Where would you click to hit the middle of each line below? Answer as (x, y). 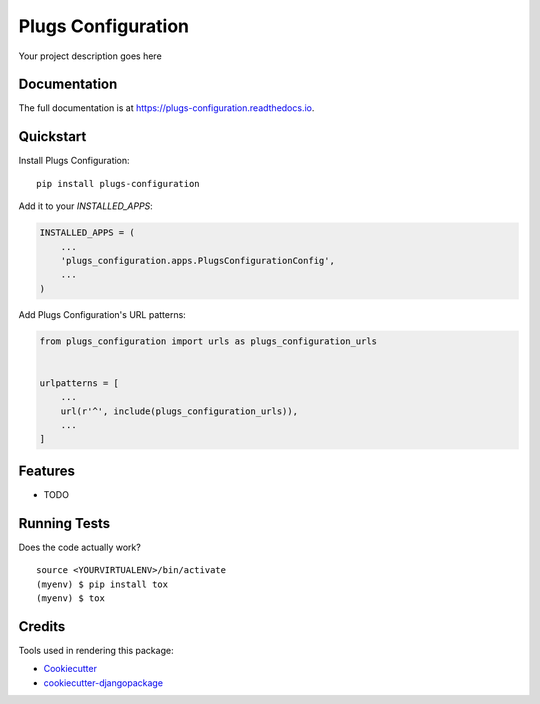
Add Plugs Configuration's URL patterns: (102, 314)
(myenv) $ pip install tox (102, 584)
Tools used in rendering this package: (96, 650)
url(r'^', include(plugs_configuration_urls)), (179, 411)
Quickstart (52, 136)
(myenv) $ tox (70, 598)
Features (46, 470)
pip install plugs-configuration (118, 183)
